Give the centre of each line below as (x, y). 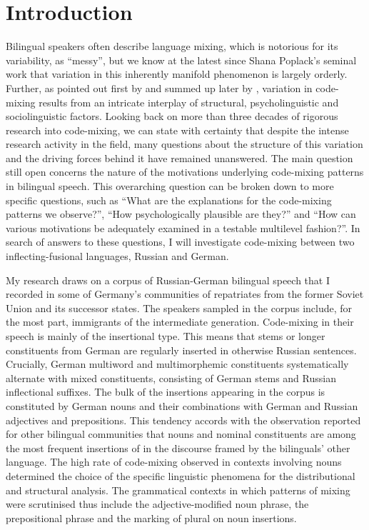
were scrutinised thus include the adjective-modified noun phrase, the (157, 504)
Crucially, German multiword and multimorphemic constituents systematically (177, 364)
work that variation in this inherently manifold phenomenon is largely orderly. (177, 74)
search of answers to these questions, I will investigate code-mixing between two (180, 242)
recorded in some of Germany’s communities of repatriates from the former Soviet (185, 294)
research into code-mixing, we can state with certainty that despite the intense (177, 130)
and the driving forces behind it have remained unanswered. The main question (180, 157)
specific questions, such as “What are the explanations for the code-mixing (169, 200)
